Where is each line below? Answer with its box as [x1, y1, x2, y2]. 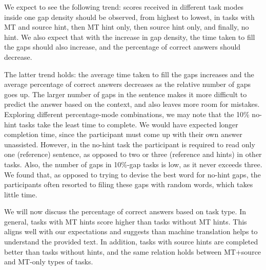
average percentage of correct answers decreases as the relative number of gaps [4, 79, 251, 89]
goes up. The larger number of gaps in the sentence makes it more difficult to [4, 88, 247, 99]
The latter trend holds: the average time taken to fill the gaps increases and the [4, 69, 254, 79]
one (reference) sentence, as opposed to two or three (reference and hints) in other [4, 149, 262, 160]
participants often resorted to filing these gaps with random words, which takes [4, 179, 253, 190]
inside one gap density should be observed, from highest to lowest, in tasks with [4, 11, 255, 22]
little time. [4, 189, 37, 199]
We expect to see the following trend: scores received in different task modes [4, 2, 244, 12]
